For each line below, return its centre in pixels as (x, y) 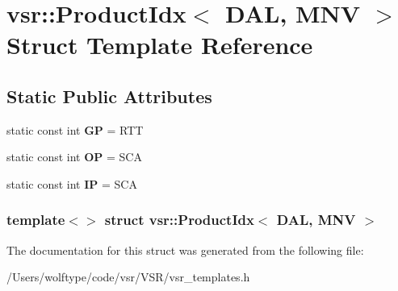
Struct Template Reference (160, 45)
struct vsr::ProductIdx (179, 220)
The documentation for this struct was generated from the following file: (185, 249)
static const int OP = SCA (74, 157)
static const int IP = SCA (72, 183)
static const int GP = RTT (75, 129)
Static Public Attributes (109, 96)
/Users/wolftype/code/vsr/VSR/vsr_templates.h (128, 277)
